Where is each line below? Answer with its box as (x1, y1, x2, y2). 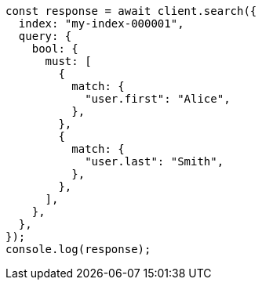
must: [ (45, 55, 92, 67)
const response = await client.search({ (5, 5, 257, 17)
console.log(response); (5, 243, 151, 255)
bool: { (31, 42, 78, 55)
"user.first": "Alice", (85, 92, 231, 105)
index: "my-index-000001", (18, 17, 184, 30)
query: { (18, 30, 72, 42)
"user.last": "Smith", (85, 155, 224, 168)
